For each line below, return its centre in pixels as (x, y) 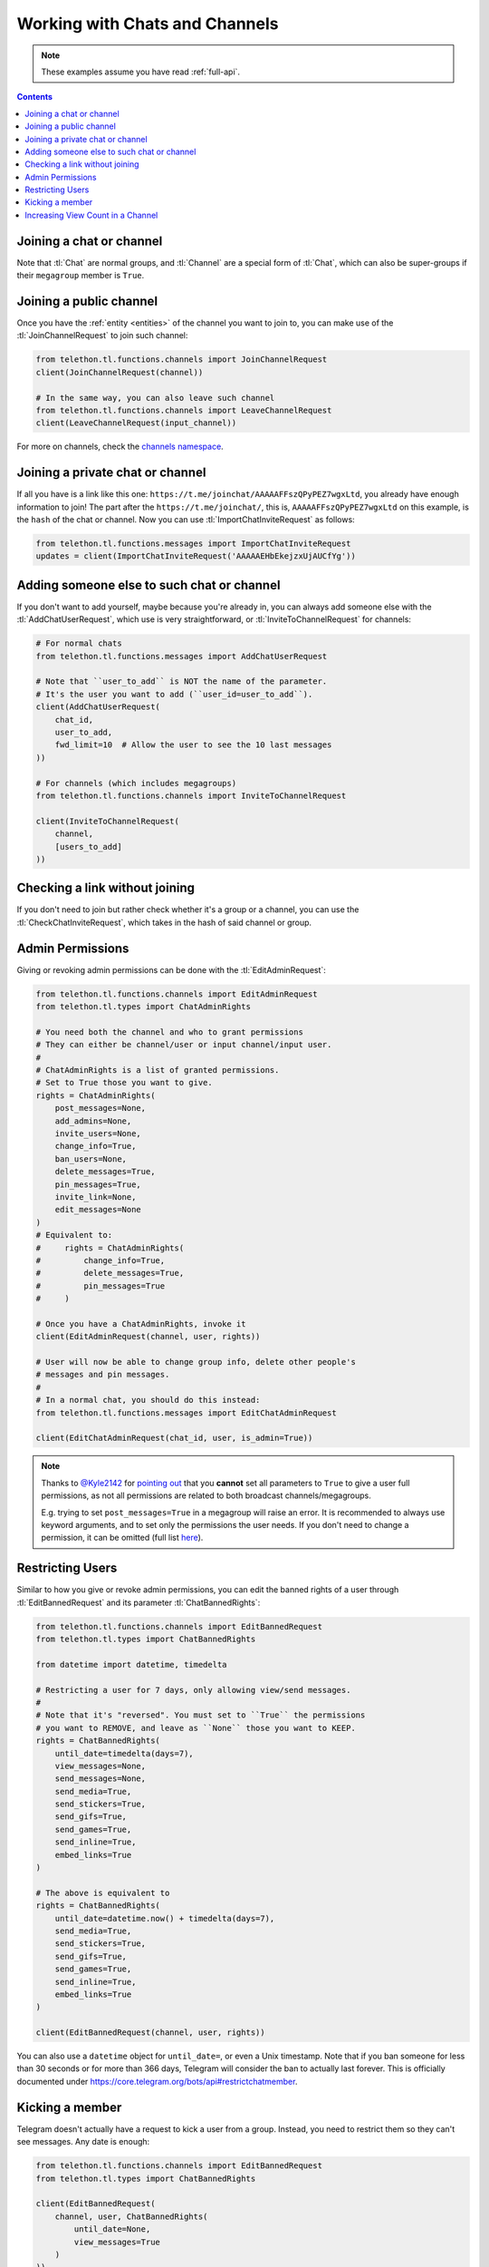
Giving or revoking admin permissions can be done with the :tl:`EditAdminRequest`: (171, 969)
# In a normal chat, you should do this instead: (148, 1400)
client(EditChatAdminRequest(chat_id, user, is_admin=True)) (174, 1438)
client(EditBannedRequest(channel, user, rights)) (151, 2033)
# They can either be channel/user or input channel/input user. (184, 1045)
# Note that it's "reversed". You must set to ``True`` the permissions (201, 1715)
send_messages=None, (101, 1779)
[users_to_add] (88, 846)
